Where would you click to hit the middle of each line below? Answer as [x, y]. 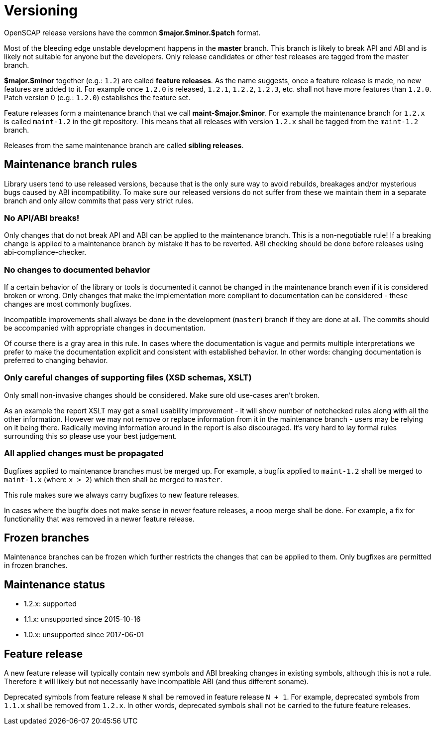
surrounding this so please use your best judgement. [90, 436]
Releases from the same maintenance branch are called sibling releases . [124, 145]
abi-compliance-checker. [45, 252]
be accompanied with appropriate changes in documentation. [105, 328]
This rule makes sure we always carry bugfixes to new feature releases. [122, 495]
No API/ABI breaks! [42, 218]
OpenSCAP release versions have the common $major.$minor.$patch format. [132, 32]
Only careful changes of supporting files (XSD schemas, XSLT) [128, 378]
